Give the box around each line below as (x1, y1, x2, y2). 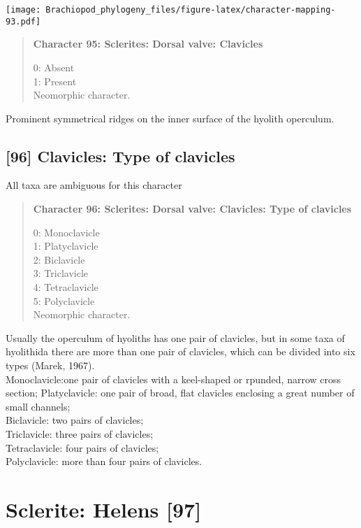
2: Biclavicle (33, 252, 85, 266)
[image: (6, 5, 41, 15)
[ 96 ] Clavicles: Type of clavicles (6, 145, 235, 166)
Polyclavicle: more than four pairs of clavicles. (6, 454, 202, 469)
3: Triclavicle (33, 266, 89, 280)
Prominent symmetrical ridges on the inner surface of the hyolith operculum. (6, 110, 334, 125)
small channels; (6, 399, 71, 413)
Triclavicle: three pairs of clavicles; (6, 426, 154, 441)
